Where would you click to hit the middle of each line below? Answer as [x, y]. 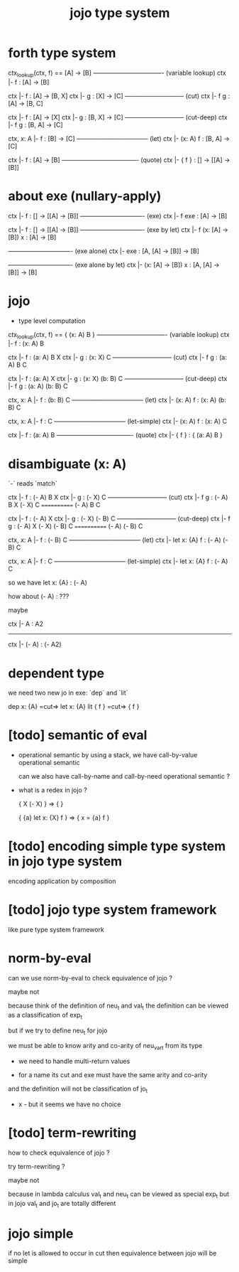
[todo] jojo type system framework [112, 910]
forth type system [62, 53]
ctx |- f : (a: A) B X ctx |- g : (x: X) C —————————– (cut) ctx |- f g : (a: [118, 358]
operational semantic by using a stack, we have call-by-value [108, 755]
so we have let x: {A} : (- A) [48, 583]
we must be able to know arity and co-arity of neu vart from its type [105, 1047]
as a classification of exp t [45, 1016]
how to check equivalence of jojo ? [59, 1153]
